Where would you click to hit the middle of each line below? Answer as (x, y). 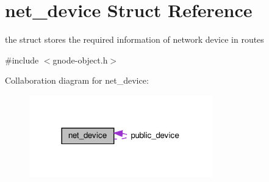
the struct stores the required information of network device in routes (134, 39)
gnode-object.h (80, 60)
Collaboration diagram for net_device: (77, 80)
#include (22, 60)
